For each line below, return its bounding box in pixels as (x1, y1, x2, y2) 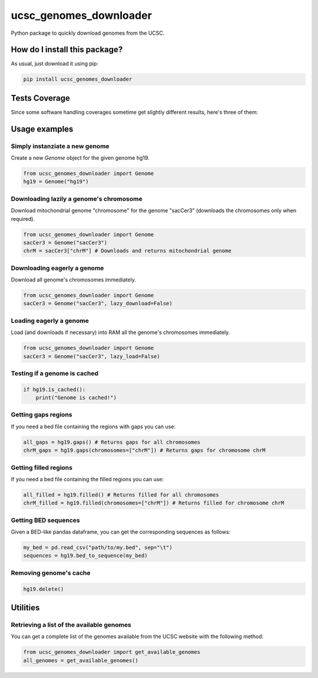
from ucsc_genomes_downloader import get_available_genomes (23, 649, 201, 656)
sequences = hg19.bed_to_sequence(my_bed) (23, 553, 148, 559)
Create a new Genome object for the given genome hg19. (11, 154, 150, 161)
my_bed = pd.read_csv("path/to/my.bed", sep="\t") (23, 544, 173, 551)
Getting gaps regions (11, 411, 72, 419)
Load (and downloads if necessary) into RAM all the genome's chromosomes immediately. (11, 329, 230, 336)
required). (11, 215, 35, 222)
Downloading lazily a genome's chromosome (11, 194, 143, 203)
